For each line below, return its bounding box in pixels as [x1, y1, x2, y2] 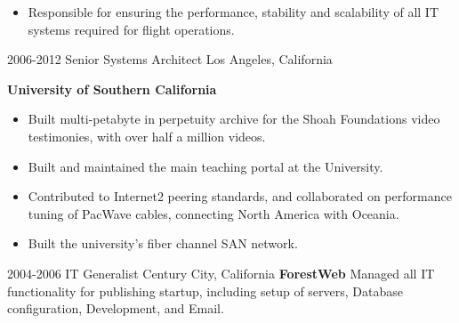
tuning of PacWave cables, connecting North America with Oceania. [28, 204, 399, 222]
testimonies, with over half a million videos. [28, 126, 266, 145]
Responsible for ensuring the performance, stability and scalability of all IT [28, 3, 439, 20]
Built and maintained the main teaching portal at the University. [28, 157, 383, 175]
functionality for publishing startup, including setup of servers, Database [7, 281, 404, 300]
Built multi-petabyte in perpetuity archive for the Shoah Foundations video [28, 109, 440, 128]
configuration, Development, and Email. [7, 299, 224, 318]
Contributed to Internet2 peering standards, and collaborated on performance [28, 187, 452, 206]
